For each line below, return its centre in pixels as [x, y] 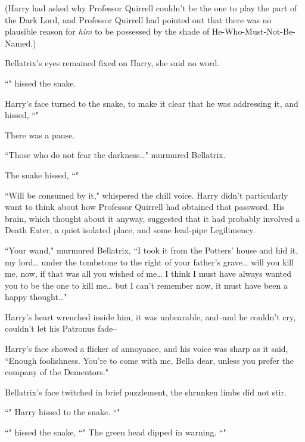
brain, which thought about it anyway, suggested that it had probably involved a [152, 218]
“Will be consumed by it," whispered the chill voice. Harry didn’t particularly [147, 195]
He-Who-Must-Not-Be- [253, 31]
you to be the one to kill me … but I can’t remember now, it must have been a [146, 285]
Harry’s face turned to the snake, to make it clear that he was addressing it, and [152, 103]
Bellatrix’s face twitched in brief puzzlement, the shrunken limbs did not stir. [146, 392]
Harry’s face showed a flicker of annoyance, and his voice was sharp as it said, [147, 349]
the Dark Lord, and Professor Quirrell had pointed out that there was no [138, 19]
